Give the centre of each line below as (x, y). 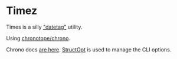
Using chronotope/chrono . (38, 38)
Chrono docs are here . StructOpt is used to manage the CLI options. (89, 49)
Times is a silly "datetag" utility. (44, 27)
